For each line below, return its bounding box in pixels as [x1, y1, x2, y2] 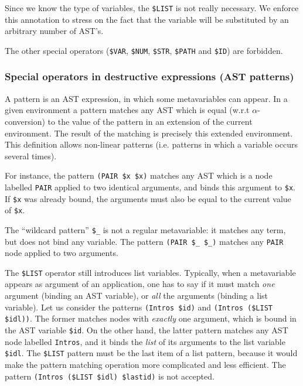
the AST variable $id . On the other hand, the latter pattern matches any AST [5, 323, 288, 336]
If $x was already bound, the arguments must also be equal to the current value [5, 192, 291, 204]
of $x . [5, 204, 25, 216]
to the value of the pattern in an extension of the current [47, 115, 253, 127]
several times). [5, 149, 57, 162]
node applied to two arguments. [5, 247, 118, 259]
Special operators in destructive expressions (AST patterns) [5, 69, 294, 84]
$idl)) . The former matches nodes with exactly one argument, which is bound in [5, 312, 297, 324]
